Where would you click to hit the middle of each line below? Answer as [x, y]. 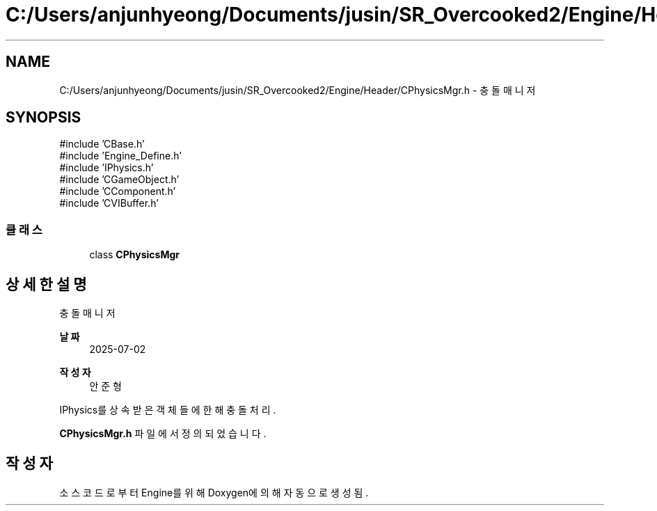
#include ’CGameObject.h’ [119, 180]
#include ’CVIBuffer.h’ [109, 203]
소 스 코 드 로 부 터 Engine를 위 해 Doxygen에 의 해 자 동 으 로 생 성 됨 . [214, 492]
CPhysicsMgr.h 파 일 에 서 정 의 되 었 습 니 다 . [163, 434]
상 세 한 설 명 [46, 284]
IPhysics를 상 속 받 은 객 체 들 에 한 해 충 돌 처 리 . [168, 410]
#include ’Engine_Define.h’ [120, 156]
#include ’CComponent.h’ [118, 191]
